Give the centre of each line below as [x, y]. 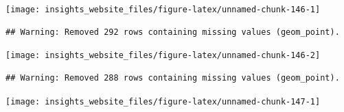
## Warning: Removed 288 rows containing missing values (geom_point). [173, 78]
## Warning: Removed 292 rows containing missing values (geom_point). [173, 32]
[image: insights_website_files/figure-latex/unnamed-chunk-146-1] [163, 10]
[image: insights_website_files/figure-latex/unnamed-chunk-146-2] [163, 56]
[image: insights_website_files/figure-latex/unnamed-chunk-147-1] [163, 101]
